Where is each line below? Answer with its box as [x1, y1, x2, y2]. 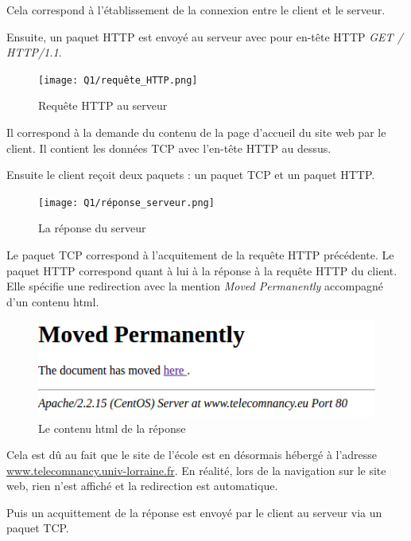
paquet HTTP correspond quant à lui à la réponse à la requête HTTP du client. [6, 262, 397, 278]
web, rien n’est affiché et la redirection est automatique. [6, 477, 278, 494]
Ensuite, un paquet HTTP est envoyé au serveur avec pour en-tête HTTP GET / [6, 28, 403, 45]
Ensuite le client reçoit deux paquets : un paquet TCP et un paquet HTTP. [6, 166, 375, 183]
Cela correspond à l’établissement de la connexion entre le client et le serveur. [6, 2, 386, 18]
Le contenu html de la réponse [38, 419, 186, 436]
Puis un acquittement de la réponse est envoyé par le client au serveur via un [6, 504, 382, 520]
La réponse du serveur [38, 220, 146, 236]
